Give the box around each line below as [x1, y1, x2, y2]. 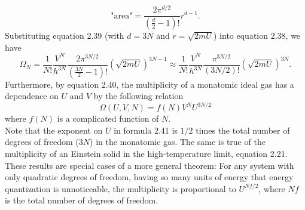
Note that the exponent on [5, 123, 103, 136]
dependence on [5, 89, 59, 102]
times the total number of [196, 123, 290, 136]
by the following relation [93, 89, 184, 102]
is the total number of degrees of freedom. [5, 194, 158, 206]
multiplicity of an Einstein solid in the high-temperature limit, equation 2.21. [5, 147, 288, 160]
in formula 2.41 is [114, 123, 178, 136]
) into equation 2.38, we [213, 29, 301, 41]
